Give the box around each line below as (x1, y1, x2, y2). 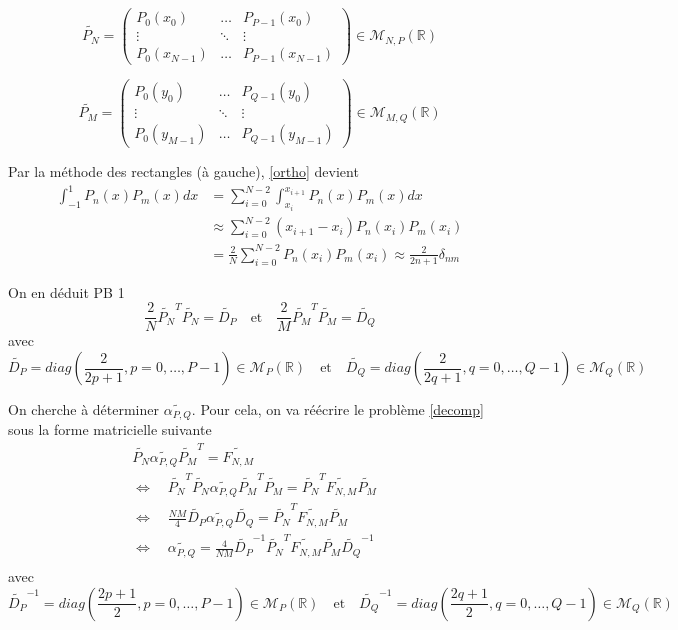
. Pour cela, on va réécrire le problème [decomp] (191, 399, 484, 420)
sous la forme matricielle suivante (8, 419, 212, 440)
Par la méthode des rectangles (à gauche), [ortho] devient (8, 161, 359, 182)
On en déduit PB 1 (8, 281, 125, 302)
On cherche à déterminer (8, 399, 159, 420)
